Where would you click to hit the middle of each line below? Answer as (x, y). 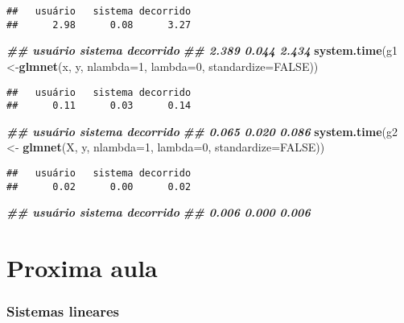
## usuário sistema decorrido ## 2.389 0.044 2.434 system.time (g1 (202, 50)
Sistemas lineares (63, 311)
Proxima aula (82, 268)
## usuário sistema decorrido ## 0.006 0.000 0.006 (159, 212)
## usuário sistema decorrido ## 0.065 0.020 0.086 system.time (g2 (202, 131)
